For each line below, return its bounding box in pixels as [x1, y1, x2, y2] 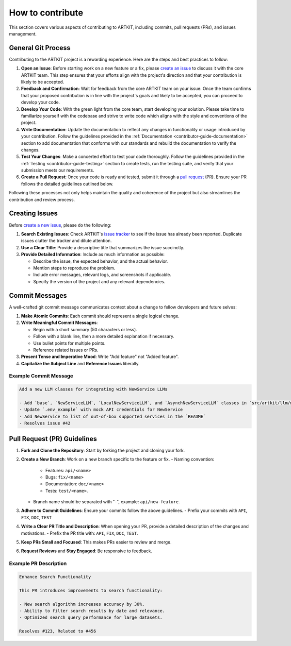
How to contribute [9, 7, 83, 18]
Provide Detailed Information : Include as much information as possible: [21, 252, 165, 257]
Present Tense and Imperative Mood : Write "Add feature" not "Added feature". [21, 354, 179, 359]
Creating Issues [9, 209, 58, 218]
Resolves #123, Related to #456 [19, 629, 97, 634]
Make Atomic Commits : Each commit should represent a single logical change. [21, 313, 179, 319]
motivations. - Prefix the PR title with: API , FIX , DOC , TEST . [21, 530, 138, 536]
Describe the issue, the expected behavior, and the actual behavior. [33, 258, 168, 264]
